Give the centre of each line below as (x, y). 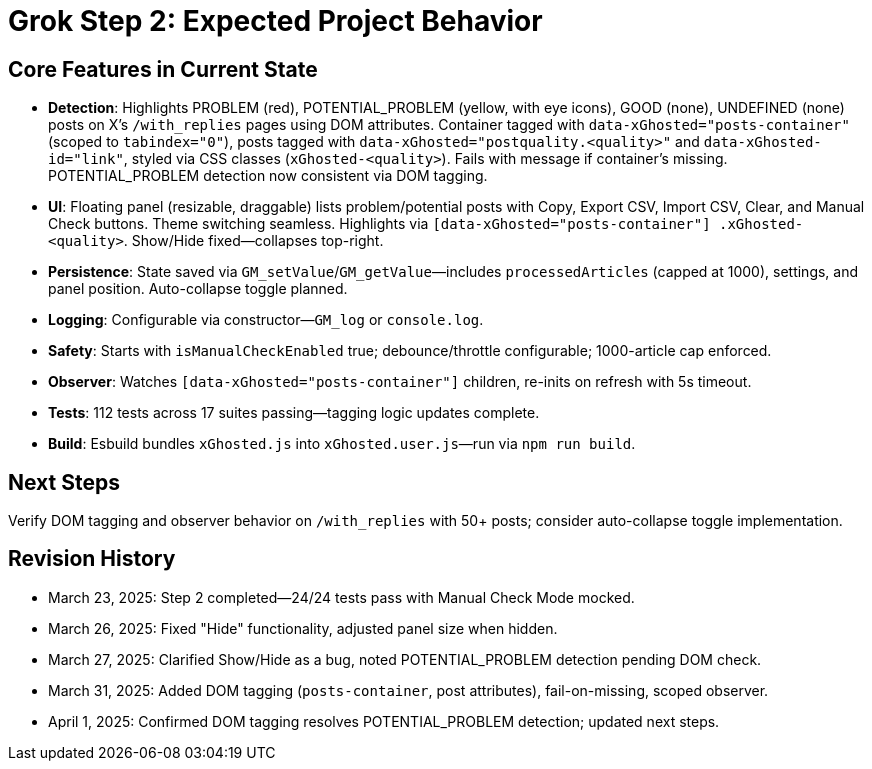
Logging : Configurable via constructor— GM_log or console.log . (266, 320)
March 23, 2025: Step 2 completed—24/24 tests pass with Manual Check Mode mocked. (341, 597)
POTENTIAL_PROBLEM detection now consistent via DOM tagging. (268, 176)
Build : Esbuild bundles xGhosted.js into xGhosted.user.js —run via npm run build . (342, 444)
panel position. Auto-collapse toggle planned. (198, 289)
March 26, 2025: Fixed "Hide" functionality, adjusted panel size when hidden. (303, 628)
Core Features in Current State (163, 69)
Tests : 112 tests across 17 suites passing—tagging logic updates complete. (294, 413)
